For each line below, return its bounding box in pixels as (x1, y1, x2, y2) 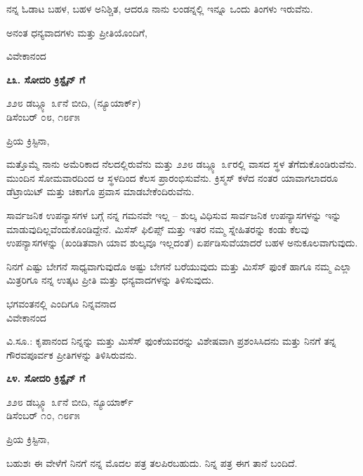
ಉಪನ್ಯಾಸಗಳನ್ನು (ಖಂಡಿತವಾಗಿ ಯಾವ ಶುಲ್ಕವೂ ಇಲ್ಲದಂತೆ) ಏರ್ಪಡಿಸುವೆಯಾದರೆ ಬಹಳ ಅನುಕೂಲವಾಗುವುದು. (6, 235, 358, 250)
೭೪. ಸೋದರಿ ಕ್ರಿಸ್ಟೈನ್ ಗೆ (6, 371, 86, 385)
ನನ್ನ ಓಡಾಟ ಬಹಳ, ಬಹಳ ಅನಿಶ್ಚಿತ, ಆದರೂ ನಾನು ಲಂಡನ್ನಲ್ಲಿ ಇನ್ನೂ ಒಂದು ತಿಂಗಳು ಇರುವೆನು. (6, 1, 313, 15)
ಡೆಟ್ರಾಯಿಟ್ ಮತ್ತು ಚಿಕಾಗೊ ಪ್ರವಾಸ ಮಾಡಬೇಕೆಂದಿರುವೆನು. (6, 184, 194, 199)
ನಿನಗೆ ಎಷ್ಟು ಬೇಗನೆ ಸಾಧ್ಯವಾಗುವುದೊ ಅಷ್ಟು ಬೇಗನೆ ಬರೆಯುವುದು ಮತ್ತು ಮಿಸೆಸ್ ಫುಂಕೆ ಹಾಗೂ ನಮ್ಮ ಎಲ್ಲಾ (6, 258, 352, 273)
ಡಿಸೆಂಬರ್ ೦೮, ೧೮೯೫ (6, 109, 80, 124)
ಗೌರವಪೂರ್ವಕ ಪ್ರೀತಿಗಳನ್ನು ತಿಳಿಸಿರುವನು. (6, 347, 137, 362)
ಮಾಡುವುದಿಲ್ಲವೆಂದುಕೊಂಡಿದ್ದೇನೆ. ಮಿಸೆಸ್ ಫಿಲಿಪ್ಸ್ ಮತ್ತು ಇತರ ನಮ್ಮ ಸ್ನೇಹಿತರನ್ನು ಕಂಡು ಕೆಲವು (6, 221, 309, 236)
